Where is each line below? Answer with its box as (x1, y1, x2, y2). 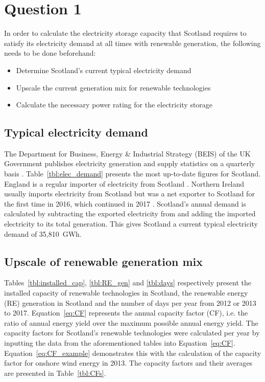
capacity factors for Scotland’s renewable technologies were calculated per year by (4, 327, 260, 338)
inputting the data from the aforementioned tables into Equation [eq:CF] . (4, 338, 235, 348)
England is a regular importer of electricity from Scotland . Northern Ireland (4, 178, 245, 189)
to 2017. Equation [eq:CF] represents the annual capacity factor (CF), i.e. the (4, 307, 248, 318)
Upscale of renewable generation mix (4, 253, 203, 269)
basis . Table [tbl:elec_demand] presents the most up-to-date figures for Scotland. (4, 168, 261, 179)
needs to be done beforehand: (4, 48, 96, 58)
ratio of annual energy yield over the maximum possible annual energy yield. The (4, 317, 258, 328)
